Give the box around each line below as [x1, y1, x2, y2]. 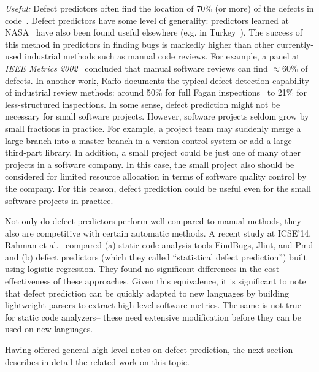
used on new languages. [5, 322, 93, 335]
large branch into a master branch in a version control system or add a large [5, 134, 292, 146]
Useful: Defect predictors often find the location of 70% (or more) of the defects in [5, 2, 314, 14]
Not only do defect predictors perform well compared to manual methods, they [5, 214, 301, 227]
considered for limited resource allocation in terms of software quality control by [5, 170, 307, 183]
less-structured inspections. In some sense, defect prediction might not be [5, 97, 280, 110]
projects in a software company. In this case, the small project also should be [5, 158, 294, 170]
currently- [277, 37, 314, 50]
